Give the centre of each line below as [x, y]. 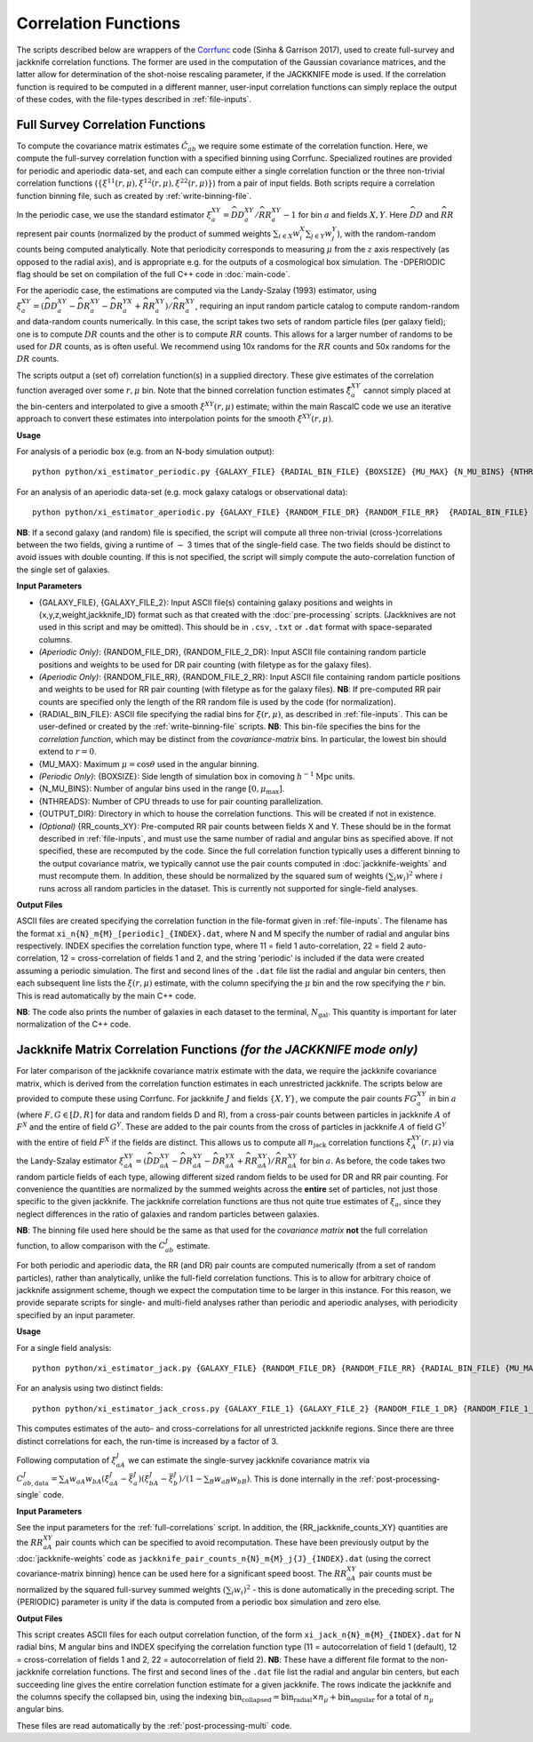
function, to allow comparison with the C [91, 1245]
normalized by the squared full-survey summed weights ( [121, 1589]
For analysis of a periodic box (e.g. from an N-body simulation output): [146, 451]
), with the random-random [386, 233]
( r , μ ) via [438, 1142]
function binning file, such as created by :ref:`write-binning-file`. [134, 196]
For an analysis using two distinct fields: [90, 1388]
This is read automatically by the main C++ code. [106, 995]
